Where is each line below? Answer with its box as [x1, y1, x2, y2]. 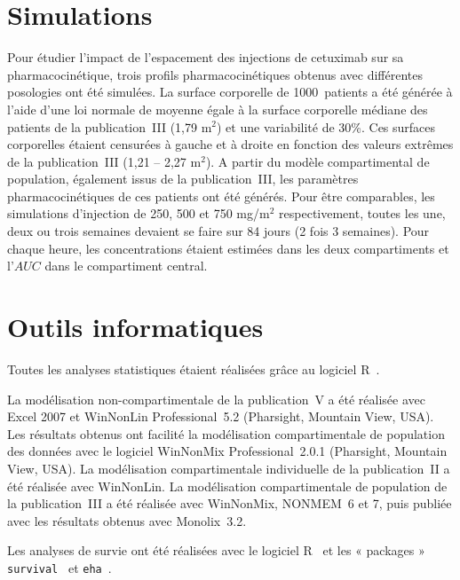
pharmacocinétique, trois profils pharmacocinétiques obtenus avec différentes [7, 65, 424, 83]
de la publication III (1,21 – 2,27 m [7, 152, 202, 170]
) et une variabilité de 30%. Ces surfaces [217, 117, 436, 136]
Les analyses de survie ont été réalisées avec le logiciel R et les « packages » [7, 541, 425, 560]
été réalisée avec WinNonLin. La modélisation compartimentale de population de [7, 476, 448, 495]
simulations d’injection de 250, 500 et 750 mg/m [7, 204, 270, 223]
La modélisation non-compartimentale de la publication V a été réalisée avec [7, 389, 425, 408]
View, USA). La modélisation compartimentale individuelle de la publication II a [7, 459, 450, 477]
